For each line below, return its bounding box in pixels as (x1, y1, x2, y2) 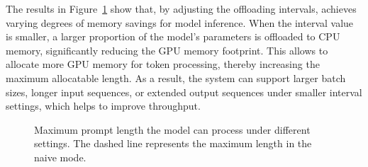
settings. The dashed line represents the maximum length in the (34, 136, 312, 151)
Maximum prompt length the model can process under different (34, 122, 311, 137)
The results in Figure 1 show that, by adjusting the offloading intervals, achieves (6, 1, 357, 16)
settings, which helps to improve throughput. (6, 98, 201, 113)
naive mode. (34, 149, 87, 164)
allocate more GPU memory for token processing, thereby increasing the (6, 57, 320, 71)
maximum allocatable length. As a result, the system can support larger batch (6, 70, 346, 85)
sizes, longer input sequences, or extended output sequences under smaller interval (6, 84, 362, 99)
